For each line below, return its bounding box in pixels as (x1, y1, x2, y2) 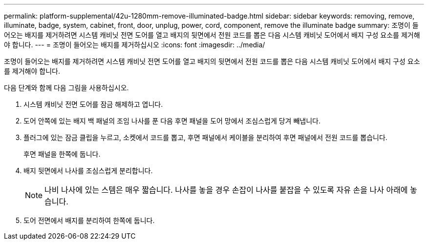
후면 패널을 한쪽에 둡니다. (23, 150, 101, 158)
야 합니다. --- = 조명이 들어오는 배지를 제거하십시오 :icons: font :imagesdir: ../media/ (4, 41, 265, 49)
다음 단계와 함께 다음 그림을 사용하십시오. (4, 83, 129, 92)
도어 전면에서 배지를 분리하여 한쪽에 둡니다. (23, 216, 155, 224)
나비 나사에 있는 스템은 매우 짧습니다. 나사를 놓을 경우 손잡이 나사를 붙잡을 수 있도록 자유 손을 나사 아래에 (44, 185, 408, 195)
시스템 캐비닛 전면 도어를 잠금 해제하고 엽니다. (23, 100, 163, 108)
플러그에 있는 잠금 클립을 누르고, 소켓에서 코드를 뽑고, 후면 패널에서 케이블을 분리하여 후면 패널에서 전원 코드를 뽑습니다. (23, 133, 387, 142)
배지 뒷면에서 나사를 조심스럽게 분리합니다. (23, 166, 153, 175)
